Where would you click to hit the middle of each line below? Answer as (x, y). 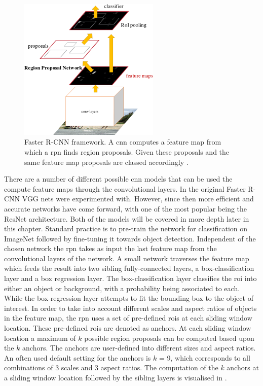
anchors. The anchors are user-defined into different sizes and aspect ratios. (139, 348)
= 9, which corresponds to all (204, 357)
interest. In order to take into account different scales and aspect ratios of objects (130, 308)
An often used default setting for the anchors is (78, 357)
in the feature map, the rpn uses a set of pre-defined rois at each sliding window (128, 318)
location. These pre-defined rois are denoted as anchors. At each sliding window (128, 328)
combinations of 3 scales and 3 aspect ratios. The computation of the (111, 367)
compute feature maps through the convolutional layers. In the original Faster (125, 188)
